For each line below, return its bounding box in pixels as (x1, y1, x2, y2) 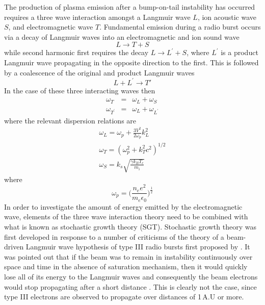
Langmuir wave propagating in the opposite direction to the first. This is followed (4, 57, 259, 67)
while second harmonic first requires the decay (4, 47, 149, 58)
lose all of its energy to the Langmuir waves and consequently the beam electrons (4, 271, 258, 282)
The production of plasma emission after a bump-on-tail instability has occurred (4, 2, 255, 12)
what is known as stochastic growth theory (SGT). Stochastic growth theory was (4, 221, 256, 232)
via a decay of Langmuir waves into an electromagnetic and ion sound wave (4, 31, 240, 42)
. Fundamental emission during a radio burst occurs (99, 21, 261, 32)
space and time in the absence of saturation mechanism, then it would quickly (4, 261, 248, 272)
